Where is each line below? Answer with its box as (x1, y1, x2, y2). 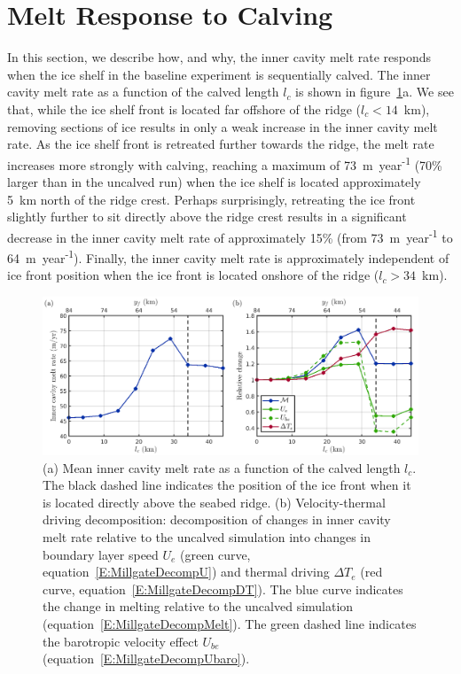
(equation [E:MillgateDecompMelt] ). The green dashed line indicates (43, 615, 417, 633)
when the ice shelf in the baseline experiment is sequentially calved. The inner (7, 65, 431, 83)
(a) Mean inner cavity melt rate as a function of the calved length (43, 458, 401, 476)
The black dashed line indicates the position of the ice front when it (43, 476, 411, 494)
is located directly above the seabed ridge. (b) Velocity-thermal (43, 492, 386, 511)
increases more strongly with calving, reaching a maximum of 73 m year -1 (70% (7, 152, 442, 174)
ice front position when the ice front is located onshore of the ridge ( (7, 266, 379, 284)
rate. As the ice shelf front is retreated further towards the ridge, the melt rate (7, 135, 434, 153)
